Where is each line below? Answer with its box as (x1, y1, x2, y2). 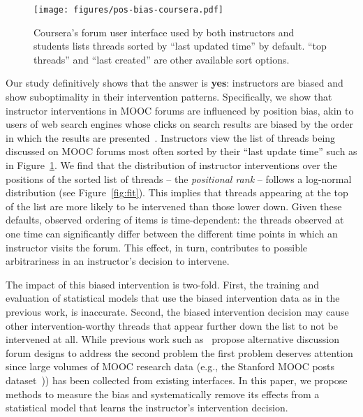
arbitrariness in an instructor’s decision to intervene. (6, 254, 230, 268)
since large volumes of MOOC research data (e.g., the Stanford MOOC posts (6, 359, 335, 374)
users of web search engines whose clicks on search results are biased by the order (6, 117, 353, 131)
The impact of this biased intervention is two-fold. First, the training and (6, 277, 320, 291)
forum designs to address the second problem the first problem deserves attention (6, 345, 353, 360)
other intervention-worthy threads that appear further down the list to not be (6, 318, 339, 332)
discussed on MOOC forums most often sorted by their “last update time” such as (6, 144, 357, 159)
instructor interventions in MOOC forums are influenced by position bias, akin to (6, 103, 354, 117)
